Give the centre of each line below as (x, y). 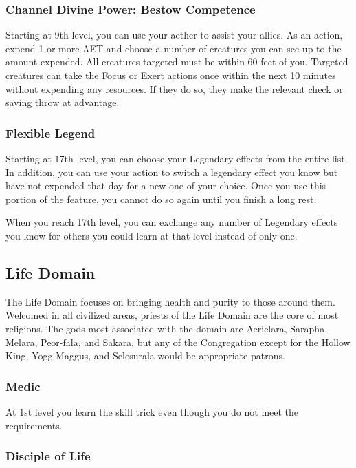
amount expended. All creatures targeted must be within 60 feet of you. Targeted (177, 62)
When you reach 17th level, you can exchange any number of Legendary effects (172, 222)
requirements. (34, 425)
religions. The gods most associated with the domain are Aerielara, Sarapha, (167, 328)
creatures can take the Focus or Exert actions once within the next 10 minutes (171, 75)
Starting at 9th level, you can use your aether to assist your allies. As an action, (174, 35)
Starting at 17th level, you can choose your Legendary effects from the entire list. (177, 158)
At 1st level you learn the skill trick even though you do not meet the (152, 411)
